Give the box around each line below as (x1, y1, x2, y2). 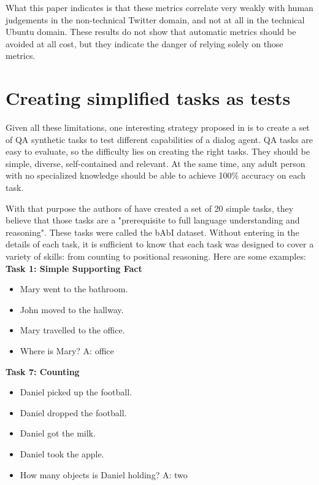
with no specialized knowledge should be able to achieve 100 (6, 169, 232, 182)
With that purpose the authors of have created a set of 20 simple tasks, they (6, 201, 294, 214)
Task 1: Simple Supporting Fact (6, 262, 142, 274)
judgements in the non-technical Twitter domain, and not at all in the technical (6, 13, 305, 26)
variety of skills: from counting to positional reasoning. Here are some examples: (6, 250, 306, 263)
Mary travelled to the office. (20, 324, 125, 336)
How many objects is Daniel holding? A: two (20, 468, 188, 481)
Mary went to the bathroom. (20, 282, 128, 295)
